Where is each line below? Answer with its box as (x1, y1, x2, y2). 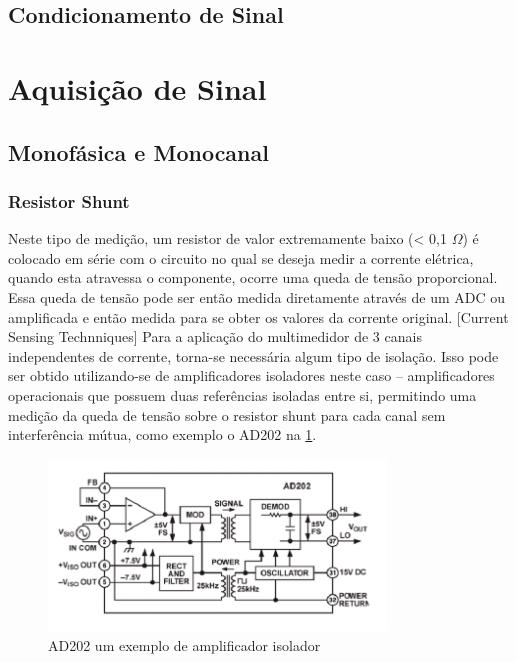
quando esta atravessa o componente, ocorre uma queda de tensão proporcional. (8, 267, 498, 288)
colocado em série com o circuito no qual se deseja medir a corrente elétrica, (8, 247, 474, 268)
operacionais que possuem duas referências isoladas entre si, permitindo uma (8, 384, 477, 405)
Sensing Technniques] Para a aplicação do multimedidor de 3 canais (8, 326, 422, 347)
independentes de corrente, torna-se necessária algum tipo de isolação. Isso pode (8, 345, 499, 366)
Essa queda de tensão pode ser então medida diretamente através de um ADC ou (8, 286, 506, 307)
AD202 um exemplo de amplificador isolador (48, 635, 321, 656)
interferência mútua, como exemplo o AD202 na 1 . (8, 424, 317, 445)
